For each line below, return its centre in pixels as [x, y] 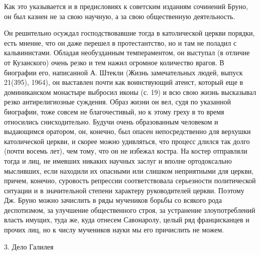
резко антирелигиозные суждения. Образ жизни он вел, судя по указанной [118, 102]
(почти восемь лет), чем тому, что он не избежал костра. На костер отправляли [126, 151]
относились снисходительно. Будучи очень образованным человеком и [111, 121]
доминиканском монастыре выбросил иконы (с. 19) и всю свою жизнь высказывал [130, 92]
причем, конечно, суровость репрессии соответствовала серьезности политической [130, 180]
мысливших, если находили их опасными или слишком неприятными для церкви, [129, 170]
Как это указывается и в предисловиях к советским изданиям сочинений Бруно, [126, 6]
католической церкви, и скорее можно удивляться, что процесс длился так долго [127, 141]
